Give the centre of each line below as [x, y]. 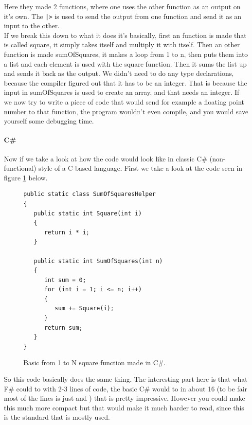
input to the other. [32, 26]
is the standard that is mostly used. [57, 417]
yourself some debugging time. [49, 121]
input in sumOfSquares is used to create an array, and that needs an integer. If [122, 92]
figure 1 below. [26, 177]
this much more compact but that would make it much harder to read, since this [124, 407]
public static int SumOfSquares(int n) [98, 261]
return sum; [63, 328]
